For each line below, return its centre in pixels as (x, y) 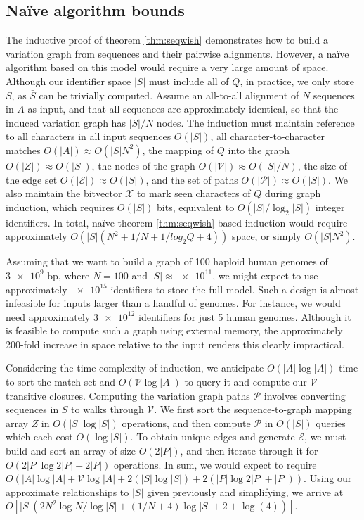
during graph (293, 193)
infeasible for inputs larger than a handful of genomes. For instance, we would (173, 303)
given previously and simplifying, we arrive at (245, 492)
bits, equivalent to (196, 207)
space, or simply (266, 236)
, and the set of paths (192, 179)
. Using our (328, 478)
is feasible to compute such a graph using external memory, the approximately (174, 330)
